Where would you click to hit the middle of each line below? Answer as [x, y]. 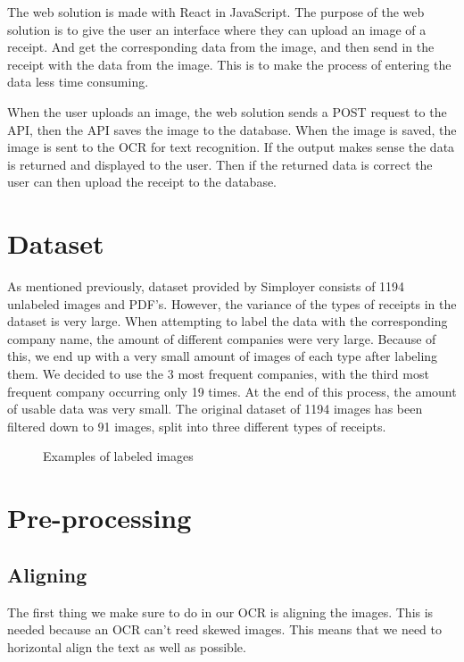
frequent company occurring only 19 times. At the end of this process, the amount [232, 391]
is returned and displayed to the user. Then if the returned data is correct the [220, 164]
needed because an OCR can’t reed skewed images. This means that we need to [225, 629]
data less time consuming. [78, 82]
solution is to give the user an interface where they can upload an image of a [217, 29]
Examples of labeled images [118, 456]
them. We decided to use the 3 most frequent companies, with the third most [218, 374]
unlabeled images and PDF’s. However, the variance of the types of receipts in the [232, 303]
